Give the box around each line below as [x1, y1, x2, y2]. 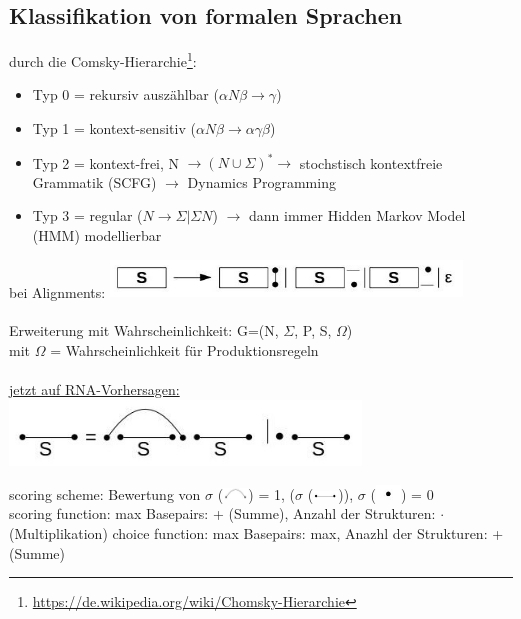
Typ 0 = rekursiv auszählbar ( [32, 84, 219, 105]
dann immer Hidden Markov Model [249, 205, 466, 226]
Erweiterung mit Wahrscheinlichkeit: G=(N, [9, 320, 279, 341]
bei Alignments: [9, 281, 106, 302]
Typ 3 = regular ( [32, 205, 143, 226]
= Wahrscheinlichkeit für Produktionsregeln [50, 340, 319, 360]
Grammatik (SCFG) [32, 171, 157, 192]
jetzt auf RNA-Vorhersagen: [9, 379, 180, 400]
